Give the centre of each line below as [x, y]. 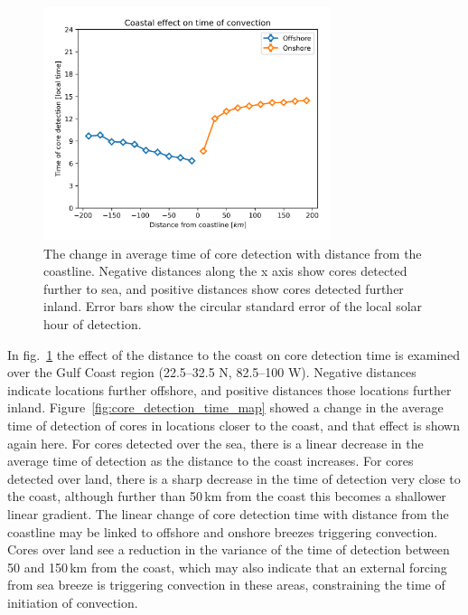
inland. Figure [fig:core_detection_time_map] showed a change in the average [225, 407]
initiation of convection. [73, 602]
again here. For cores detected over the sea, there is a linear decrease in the [215, 443]
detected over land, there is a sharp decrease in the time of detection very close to [234, 478]
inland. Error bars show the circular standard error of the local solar [233, 306]
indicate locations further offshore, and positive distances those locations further [229, 389]
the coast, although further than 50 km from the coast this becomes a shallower [227, 496]
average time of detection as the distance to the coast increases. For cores [211, 461]
